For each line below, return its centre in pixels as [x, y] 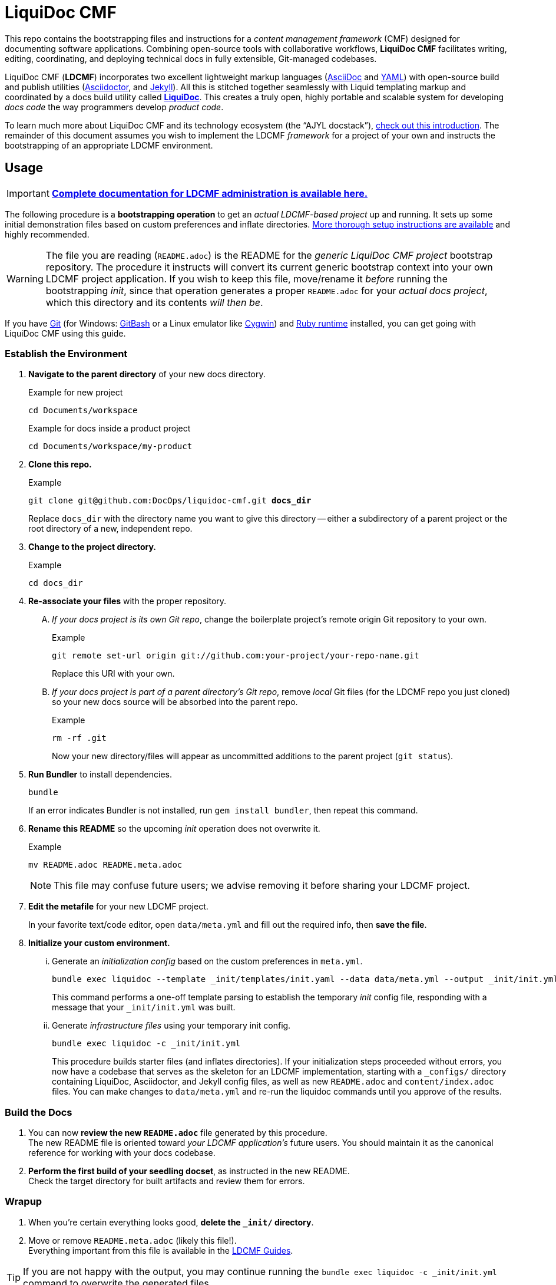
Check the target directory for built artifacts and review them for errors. [167, 1181]
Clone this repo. [60, 464]
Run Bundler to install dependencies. [100, 775]
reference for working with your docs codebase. [122, 1153]
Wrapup [24, 1202]
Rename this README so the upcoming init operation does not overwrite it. [174, 829]
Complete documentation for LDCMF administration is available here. [210, 193]
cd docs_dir [56, 583]
